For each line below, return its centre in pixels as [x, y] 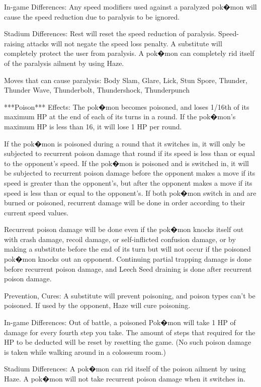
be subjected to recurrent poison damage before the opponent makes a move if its [130, 173]
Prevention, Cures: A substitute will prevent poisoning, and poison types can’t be [130, 295]
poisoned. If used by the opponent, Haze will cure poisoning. [97, 305]
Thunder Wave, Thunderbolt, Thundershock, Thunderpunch [97, 90]
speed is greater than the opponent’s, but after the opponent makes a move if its [128, 182]
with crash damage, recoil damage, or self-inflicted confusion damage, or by [120, 239]
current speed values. [36, 212]
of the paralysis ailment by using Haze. [64, 63]
